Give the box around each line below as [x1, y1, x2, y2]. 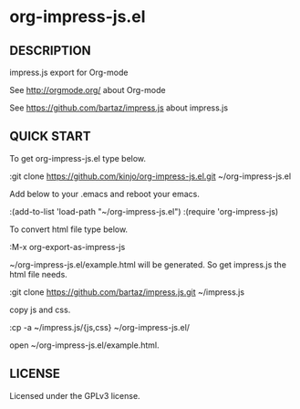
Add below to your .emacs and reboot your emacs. [9, 188, 201, 199]
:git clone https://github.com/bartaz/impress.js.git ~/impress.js [9, 286, 244, 298]
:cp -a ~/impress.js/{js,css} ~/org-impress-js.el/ [9, 321, 190, 332]
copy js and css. [9, 304, 71, 315]
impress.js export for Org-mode [9, 67, 129, 78]
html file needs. [9, 268, 68, 279]
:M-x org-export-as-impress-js [9, 241, 126, 252]
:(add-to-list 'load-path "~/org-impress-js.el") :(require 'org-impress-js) [9, 205, 279, 216]
